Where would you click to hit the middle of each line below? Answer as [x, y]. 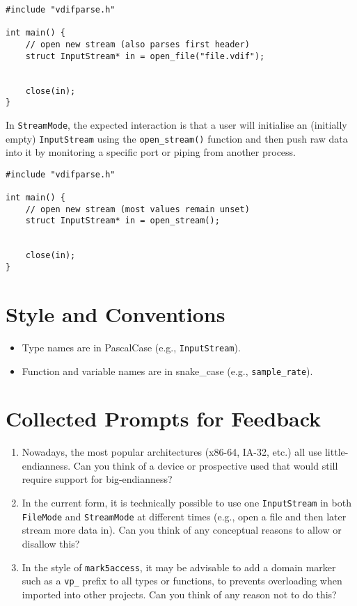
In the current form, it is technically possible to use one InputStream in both [187, 503]
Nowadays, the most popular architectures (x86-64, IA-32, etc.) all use [172, 452]
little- [336, 452]
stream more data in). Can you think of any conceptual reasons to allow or [182, 530]
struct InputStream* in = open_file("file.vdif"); [145, 56]
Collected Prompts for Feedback [164, 418]
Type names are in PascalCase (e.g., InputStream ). [131, 347]
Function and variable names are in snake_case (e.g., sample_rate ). [167, 370]
